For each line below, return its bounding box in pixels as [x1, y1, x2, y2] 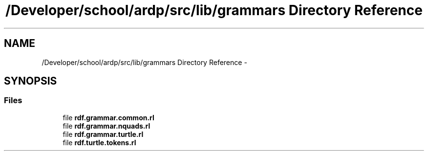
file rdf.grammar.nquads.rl [63, 121, 150, 130]
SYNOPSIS [4, 75, 57, 88]
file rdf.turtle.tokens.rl [63, 138, 136, 147]
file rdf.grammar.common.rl [63, 113, 154, 122]
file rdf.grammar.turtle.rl [63, 130, 144, 138]
